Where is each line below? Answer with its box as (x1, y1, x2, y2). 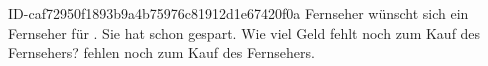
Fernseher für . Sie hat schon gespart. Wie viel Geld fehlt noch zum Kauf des (8, 22, 481, 43)
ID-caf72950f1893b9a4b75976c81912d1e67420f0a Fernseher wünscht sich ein (8, 3, 469, 23)
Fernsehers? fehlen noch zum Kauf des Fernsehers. (8, 42, 315, 63)
